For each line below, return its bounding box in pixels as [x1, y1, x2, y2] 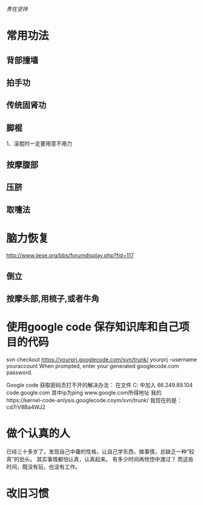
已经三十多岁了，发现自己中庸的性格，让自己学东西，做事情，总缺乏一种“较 [6, 448, 195, 455]
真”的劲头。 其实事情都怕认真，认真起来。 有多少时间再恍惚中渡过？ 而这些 [6, 455, 194, 462]
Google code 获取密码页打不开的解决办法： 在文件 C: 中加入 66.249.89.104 [6, 381, 193, 388]
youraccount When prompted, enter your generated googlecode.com [6, 363, 179, 369]
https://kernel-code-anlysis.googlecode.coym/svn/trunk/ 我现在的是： [6, 397, 182, 403]
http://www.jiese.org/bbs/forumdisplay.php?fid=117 [6, 252, 135, 259]
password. [6, 369, 33, 376]
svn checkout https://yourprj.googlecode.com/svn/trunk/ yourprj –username [6, 356, 198, 363]
